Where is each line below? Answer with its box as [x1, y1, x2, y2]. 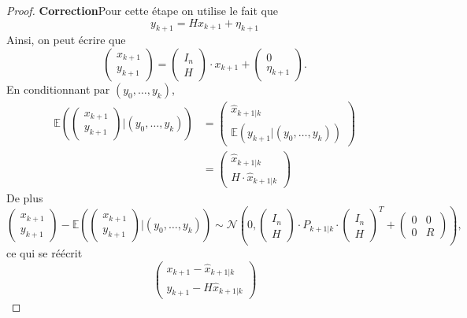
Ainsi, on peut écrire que [6, 31, 126, 48]
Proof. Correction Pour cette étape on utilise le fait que [6, 2, 278, 18]
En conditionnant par [6, 80, 110, 97]
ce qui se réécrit [6, 244, 83, 261]
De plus [6, 190, 43, 206]
